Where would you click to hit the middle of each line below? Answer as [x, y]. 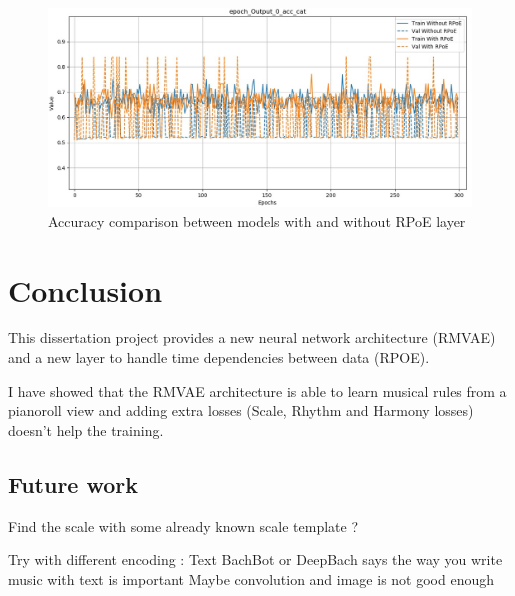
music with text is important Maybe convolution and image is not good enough [251, 578]
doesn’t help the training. [86, 429]
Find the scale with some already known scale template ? [183, 525]
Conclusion [85, 289]
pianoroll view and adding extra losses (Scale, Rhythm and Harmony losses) [241, 410]
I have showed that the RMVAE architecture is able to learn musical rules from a [257, 390]
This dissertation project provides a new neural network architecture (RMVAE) [252, 337]
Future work [73, 483]
